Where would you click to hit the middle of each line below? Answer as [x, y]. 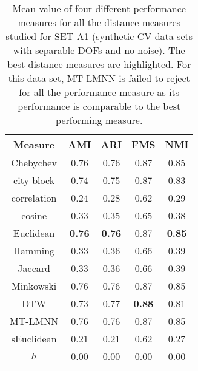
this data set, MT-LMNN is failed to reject [99, 78]
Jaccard [34, 268]
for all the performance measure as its [99, 92]
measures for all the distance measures [99, 22]
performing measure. [99, 120]
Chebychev [34, 162]
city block [34, 180]
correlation [34, 198]
